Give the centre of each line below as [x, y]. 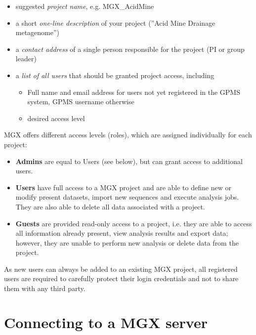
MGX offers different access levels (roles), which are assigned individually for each [128, 135]
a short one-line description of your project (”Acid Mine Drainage [115, 22]
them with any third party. [45, 288]
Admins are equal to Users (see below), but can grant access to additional [129, 161]
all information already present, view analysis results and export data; [122, 233]
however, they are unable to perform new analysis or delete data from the [127, 242]
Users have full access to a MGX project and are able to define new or [123, 187]
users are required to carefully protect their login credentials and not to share [121, 278]
